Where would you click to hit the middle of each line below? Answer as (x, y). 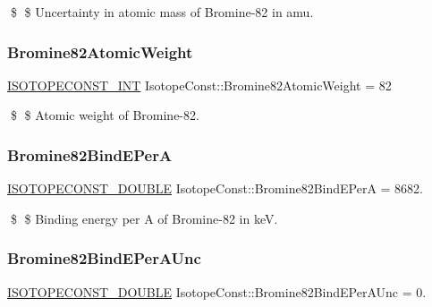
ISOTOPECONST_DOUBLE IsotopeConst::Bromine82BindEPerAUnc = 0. (217, 291)
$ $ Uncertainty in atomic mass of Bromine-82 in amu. (162, 12)
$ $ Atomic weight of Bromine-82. (105, 115)
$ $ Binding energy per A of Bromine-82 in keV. (144, 218)
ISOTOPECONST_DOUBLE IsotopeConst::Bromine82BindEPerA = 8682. (216, 188)
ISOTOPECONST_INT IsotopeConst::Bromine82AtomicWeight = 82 (199, 85)
